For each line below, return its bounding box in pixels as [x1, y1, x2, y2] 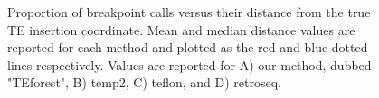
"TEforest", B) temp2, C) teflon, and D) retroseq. [7, 73, 281, 92]
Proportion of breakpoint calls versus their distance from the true [7, 3, 371, 21]
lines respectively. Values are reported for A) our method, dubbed [7, 55, 372, 74]
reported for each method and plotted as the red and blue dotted [7, 38, 368, 57]
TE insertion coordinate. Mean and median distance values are [7, 20, 355, 39]
